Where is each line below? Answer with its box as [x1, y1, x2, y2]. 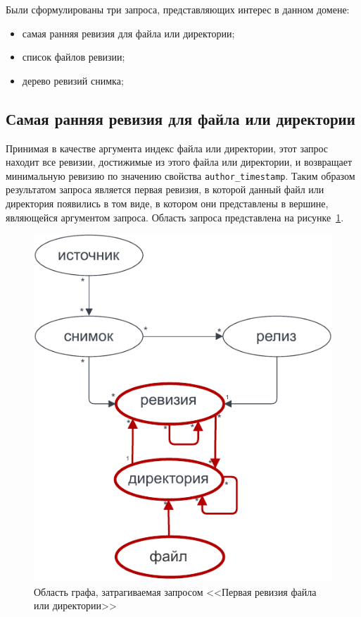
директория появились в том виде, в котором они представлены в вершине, [6, 196, 329, 211]
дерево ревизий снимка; [22, 73, 124, 87]
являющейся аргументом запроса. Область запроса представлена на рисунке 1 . [6, 209, 344, 224]
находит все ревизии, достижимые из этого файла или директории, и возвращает [6, 154, 353, 169]
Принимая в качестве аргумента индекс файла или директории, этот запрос [6, 140, 329, 155]
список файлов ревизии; [22, 49, 125, 64]
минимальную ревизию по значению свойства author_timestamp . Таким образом [6, 168, 355, 183]
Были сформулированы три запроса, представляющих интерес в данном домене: [6, 2, 350, 16]
